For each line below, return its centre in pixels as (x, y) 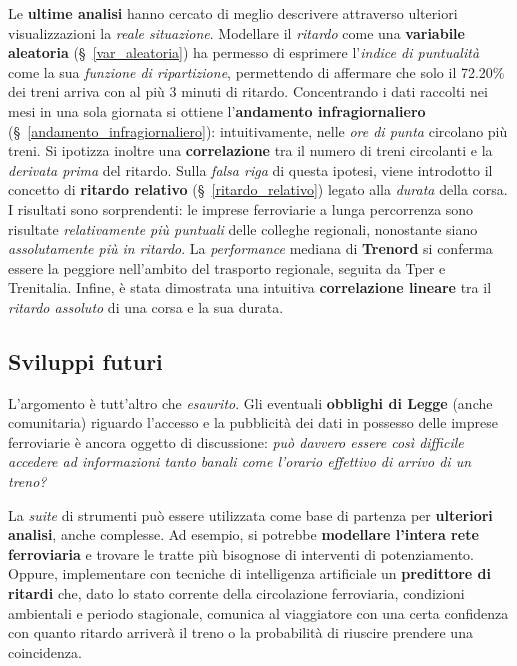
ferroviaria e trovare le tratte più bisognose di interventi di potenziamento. (241, 553)
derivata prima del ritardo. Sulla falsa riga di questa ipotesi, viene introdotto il (250, 169)
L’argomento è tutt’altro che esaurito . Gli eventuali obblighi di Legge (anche (250, 402)
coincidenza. (45, 651)
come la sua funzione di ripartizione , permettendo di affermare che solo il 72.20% (256, 71)
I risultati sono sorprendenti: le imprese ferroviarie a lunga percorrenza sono (241, 208)
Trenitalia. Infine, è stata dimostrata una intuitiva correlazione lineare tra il (250, 287)
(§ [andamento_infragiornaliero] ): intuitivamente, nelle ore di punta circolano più (258, 130)
